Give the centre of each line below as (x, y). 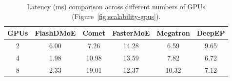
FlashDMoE (55, 33)
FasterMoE (131, 33)
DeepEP (211, 33)
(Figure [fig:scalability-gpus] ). (116, 16)
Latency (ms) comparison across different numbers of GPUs (116, 6)
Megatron (173, 33)
